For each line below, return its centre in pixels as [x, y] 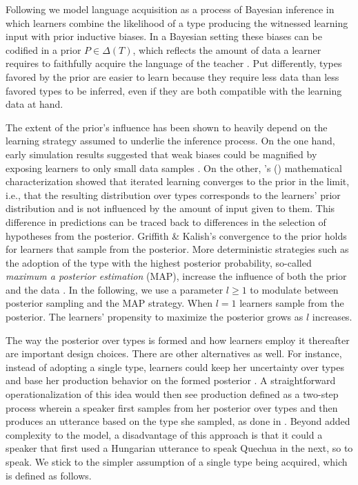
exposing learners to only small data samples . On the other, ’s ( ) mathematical [174, 168]
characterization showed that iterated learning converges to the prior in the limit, [178, 181]
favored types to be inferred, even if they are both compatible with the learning [174, 90]
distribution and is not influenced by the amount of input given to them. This [170, 208]
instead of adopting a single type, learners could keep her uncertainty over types [175, 367]
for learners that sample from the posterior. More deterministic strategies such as [177, 249]
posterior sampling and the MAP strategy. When [109, 303]
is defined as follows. [49, 475]
